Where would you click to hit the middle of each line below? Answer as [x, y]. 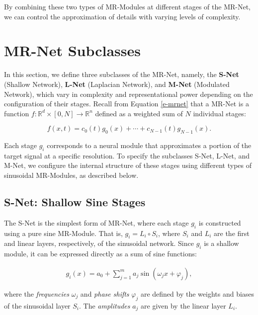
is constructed [220, 222]
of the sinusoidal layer [37, 305]
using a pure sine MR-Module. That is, [63, 233]
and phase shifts [105, 293]
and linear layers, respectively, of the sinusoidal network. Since [99, 243]
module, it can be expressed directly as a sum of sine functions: [100, 254]
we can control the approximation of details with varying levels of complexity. [122, 16]
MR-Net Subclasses [73, 50]
